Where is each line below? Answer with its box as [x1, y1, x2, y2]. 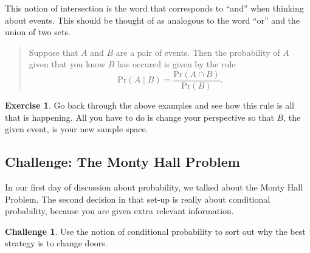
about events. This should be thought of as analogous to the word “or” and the [5, 13, 300, 26]
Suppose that [29, 46, 78, 58]
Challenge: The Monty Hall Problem [5, 152, 240, 171]
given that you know [29, 58, 106, 70]
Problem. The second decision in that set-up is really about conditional [5, 192, 270, 205]
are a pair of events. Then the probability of [115, 46, 280, 58]
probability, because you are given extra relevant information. [5, 204, 234, 217]
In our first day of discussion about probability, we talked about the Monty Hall [5, 181, 303, 194]
